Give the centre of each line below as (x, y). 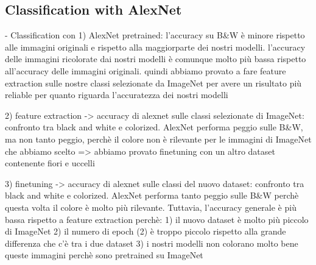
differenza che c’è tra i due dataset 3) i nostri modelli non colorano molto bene (152, 243)
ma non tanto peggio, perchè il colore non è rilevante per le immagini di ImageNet (158, 139)
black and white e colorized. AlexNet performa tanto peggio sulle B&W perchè (152, 195)
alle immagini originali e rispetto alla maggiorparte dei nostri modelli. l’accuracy (155, 47)
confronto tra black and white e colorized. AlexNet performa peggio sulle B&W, (154, 127)
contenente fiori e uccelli (50, 163)
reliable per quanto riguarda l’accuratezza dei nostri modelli (117, 95)
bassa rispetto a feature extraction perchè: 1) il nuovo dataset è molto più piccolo (157, 219)
